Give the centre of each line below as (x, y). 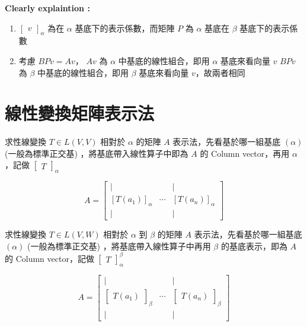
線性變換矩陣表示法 (80, 113)
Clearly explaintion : (47, 8)
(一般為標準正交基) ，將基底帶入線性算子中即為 (97, 153)
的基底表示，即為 (254, 246)
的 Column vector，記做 (49, 258)
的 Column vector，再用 (245, 153)
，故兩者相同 (220, 72)
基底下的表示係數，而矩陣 (125, 28)
